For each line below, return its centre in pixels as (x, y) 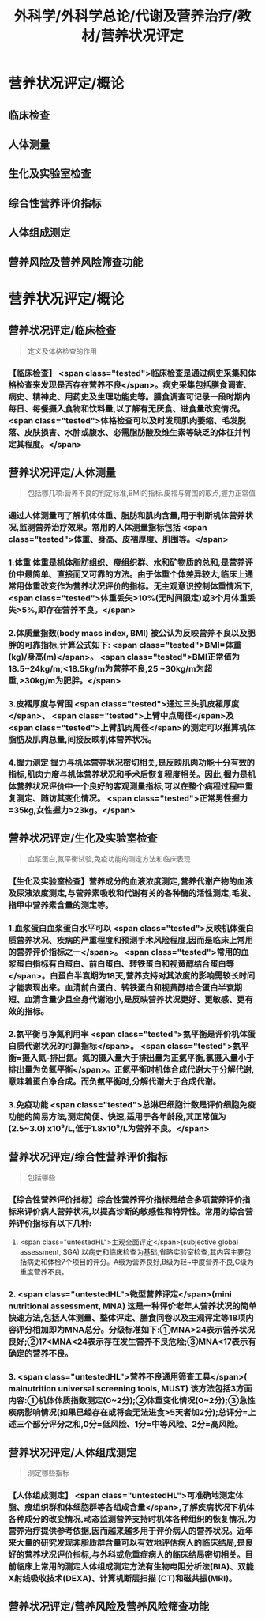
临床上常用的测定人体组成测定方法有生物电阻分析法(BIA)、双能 (135, 1567)
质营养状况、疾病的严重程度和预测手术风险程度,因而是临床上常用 (131, 940)
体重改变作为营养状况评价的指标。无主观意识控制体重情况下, (138, 586)
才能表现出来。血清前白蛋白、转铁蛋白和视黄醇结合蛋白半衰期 (125, 987)
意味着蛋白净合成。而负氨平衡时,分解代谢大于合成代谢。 (114, 1082)
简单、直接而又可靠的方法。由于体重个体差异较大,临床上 (139, 574)
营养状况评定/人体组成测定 (73, 1452)
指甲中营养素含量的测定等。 (61, 905)
